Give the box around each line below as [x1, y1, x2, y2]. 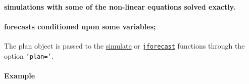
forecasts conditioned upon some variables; [4, 21, 156, 31]
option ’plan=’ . [4, 50, 54, 61]
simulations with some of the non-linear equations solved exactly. [4, 1, 236, 12]
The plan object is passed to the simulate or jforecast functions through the [4, 40, 245, 51]
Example [4, 70, 35, 80]
